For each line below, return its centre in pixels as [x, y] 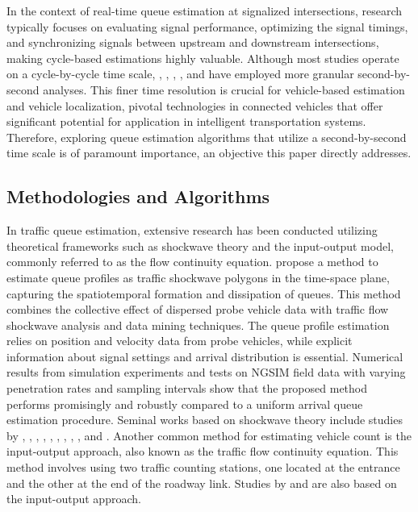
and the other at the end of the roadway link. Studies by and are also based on [202, 483]
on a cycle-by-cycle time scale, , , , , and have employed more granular [180, 74]
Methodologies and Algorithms [138, 196]
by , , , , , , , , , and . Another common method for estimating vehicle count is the [209, 435]
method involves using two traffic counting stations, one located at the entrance [203, 467]
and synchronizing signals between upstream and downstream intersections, [193, 42]
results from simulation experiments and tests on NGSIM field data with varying [206, 372]
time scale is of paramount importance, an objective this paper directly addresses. [209, 153]
